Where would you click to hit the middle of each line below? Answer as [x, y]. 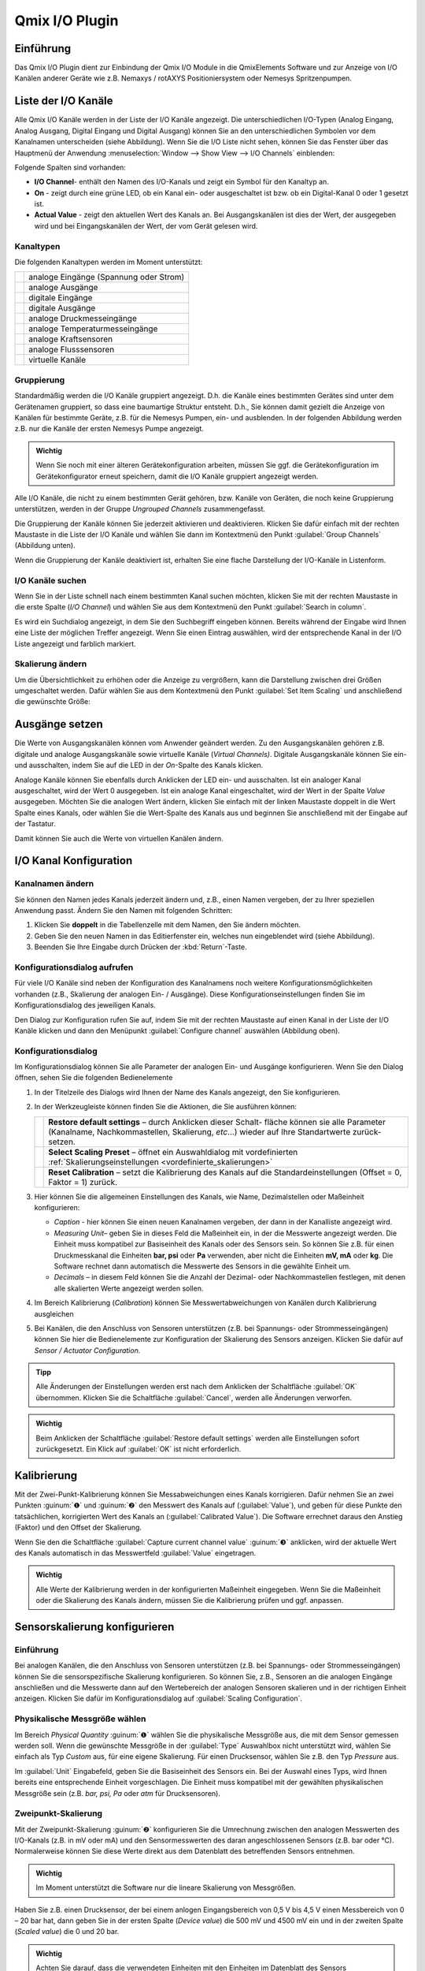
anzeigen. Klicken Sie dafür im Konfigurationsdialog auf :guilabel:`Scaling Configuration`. [159, 1698]
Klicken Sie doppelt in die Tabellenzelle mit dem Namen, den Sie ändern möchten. [167, 925]
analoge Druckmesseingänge [83, 319]
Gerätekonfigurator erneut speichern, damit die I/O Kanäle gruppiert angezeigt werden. [177, 476]
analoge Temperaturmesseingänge [93, 329]
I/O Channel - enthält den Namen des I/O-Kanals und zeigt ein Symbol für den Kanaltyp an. [182, 182]
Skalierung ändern [51, 664]
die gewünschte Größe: [52, 702]
